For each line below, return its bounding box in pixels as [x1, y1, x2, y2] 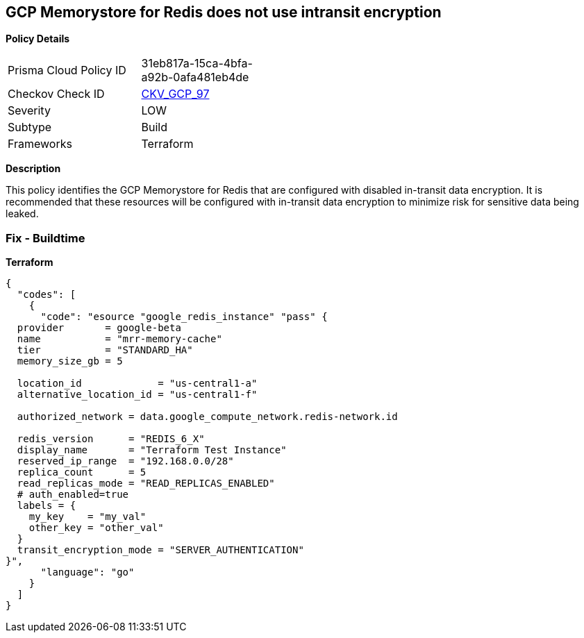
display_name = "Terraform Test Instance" [17, 444, 287, 456]
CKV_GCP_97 [141, 87, 210, 101]
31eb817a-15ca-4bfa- [141, 56, 253, 71]
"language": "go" [40, 566, 135, 578]
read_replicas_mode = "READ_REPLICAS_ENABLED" [17, 478, 275, 489]
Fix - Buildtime [6, 230, 85, 245]
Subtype [8, 120, 52, 135]
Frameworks [8, 137, 72, 151]
